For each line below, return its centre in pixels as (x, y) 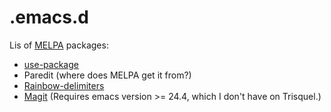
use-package (51, 64)
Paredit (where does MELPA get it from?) (107, 75)
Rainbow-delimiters (64, 85)
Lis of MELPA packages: (59, 45)
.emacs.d (49, 17)
